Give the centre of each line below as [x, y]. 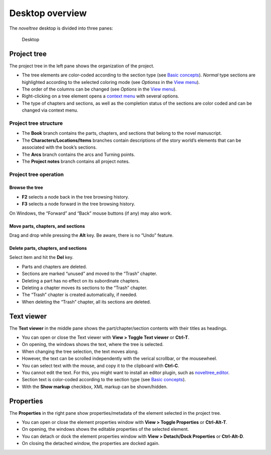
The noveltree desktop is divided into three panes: [61, 28]
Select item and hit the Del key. [41, 257]
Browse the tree [26, 188]
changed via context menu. [50, 110]
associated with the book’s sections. [59, 147]
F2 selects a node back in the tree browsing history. [76, 197]
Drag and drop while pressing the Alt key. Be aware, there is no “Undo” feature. [91, 235]
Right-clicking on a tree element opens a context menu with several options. [100, 96]
